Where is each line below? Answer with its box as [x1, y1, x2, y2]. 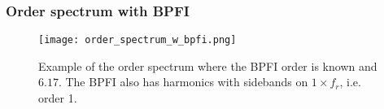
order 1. [38, 89, 77, 107]
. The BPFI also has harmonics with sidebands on [58, 73, 308, 90]
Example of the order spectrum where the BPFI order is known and [38, 57, 377, 74]
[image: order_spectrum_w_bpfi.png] [38, 34, 237, 46]
